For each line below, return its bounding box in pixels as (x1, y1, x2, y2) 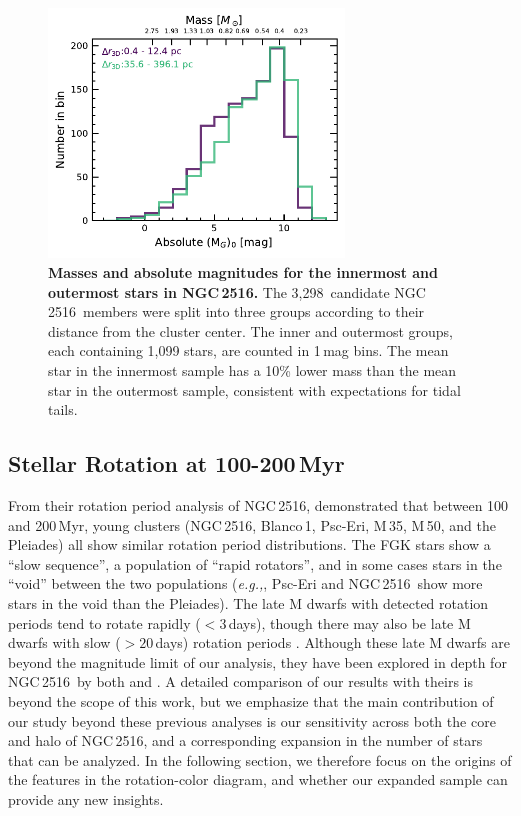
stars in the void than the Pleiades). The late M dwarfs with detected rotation (8, 593, 489, 613)
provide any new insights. (8, 788, 164, 809)
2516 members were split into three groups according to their (48, 301, 425, 322)
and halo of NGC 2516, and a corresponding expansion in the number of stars (8, 730, 483, 751)
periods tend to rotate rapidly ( (8, 612, 201, 633)
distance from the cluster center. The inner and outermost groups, (48, 320, 453, 341)
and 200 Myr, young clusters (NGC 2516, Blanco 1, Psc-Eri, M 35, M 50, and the (8, 514, 496, 535)
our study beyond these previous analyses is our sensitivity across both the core (8, 710, 496, 731)
